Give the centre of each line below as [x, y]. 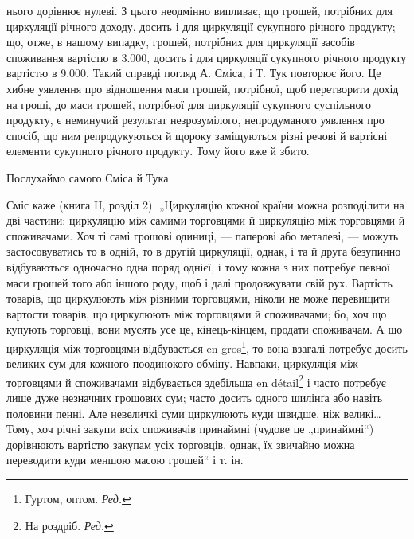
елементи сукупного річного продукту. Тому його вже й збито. [158, 151]
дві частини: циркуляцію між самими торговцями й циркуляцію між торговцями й [206, 220]
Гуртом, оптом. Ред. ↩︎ [78, 498]
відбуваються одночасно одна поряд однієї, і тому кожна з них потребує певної [198, 266]
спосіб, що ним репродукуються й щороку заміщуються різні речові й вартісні [197, 135]
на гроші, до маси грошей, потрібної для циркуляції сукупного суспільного [189, 104]
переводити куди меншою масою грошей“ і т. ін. [125, 460]
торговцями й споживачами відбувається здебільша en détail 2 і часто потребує [196, 381]
